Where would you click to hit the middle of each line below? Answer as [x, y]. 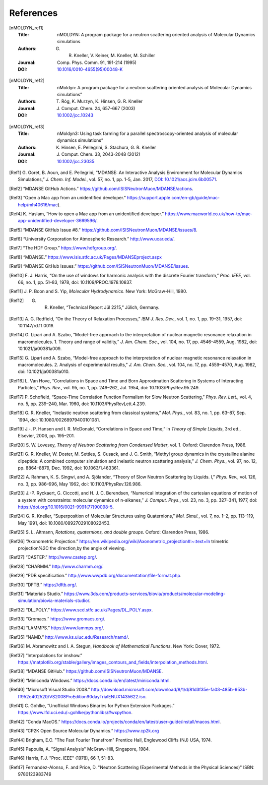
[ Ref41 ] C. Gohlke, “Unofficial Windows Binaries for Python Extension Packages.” [92, 705]
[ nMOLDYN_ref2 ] [27, 81]
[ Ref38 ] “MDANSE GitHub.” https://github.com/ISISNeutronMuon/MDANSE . [86, 671]
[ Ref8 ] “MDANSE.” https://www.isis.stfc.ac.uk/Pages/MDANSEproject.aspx [86, 257]
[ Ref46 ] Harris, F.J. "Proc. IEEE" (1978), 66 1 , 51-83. [62, 758]
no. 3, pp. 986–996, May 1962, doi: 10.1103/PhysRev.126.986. [80, 484]
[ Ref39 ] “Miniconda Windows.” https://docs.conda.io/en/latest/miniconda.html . [90, 680]
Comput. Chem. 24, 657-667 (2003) [98, 108]
